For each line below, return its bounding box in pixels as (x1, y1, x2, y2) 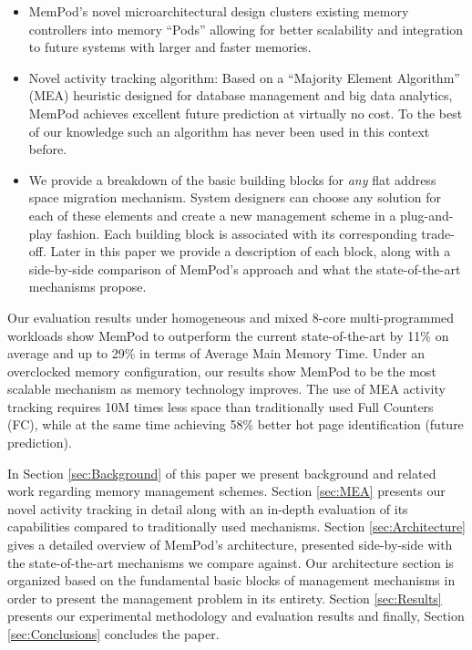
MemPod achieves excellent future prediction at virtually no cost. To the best (28, 103, 463, 122)
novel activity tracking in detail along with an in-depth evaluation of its (7, 499, 408, 518)
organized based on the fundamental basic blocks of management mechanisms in (7, 571, 456, 590)
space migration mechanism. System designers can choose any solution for (28, 188, 441, 207)
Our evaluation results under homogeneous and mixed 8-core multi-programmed (7, 307, 455, 326)
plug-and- (400, 205, 454, 224)
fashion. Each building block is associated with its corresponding (56, 223, 417, 242)
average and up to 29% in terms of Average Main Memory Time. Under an (7, 344, 425, 363)
